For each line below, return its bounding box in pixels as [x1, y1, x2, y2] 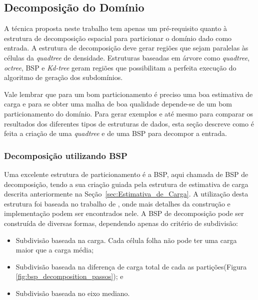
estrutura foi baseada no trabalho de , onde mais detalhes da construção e [4, 198, 230, 208]
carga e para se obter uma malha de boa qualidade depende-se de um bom [4, 98, 232, 109]
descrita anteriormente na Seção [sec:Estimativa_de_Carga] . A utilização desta [4, 188, 248, 199]
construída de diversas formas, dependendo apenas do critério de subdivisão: [4, 217, 238, 228]
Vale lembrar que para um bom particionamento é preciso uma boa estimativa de [4, 88, 253, 99]
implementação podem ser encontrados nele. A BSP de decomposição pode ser [4, 208, 244, 218]
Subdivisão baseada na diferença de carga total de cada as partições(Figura [15, 261, 247, 271]
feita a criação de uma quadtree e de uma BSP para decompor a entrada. [4, 128, 227, 138]
